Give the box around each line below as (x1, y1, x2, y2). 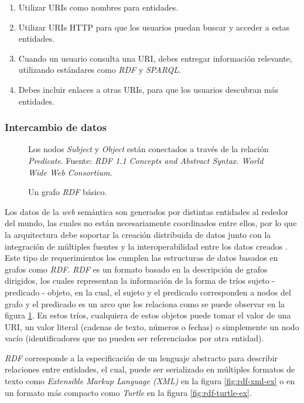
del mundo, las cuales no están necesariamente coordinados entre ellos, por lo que (5, 217, 297, 229)
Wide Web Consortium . (28, 166, 112, 178)
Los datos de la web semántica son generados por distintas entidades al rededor (5, 205, 289, 217)
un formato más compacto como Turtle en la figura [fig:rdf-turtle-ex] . (5, 386, 252, 398)
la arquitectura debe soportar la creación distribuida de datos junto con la (5, 228, 271, 240)
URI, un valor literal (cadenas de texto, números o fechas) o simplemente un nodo (5, 320, 299, 333)
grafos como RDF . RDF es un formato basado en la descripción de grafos (5, 263, 268, 275)
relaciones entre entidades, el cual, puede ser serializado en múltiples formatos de (5, 363, 295, 375)
